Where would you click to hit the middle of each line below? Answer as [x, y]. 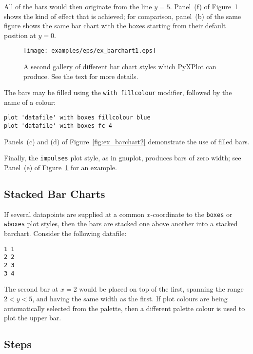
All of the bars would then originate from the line [78, 6]
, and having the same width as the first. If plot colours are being [130, 298]
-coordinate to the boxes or [191, 214]
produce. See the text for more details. [81, 76]
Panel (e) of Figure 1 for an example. [60, 167]
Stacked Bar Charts [55, 194]
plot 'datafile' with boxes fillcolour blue [77, 118]
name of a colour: [30, 102]
